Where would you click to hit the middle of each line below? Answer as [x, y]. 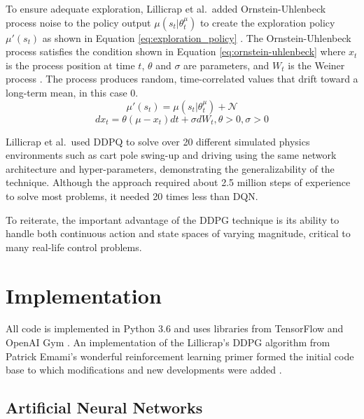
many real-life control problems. [74, 247]
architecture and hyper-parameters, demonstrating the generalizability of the [170, 168]
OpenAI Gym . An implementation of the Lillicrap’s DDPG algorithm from [168, 342]
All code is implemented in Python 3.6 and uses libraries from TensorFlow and [175, 328]
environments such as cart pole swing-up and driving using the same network [171, 155]
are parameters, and [226, 65]
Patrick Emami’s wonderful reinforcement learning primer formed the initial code [180, 356]
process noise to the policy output [78, 22]
